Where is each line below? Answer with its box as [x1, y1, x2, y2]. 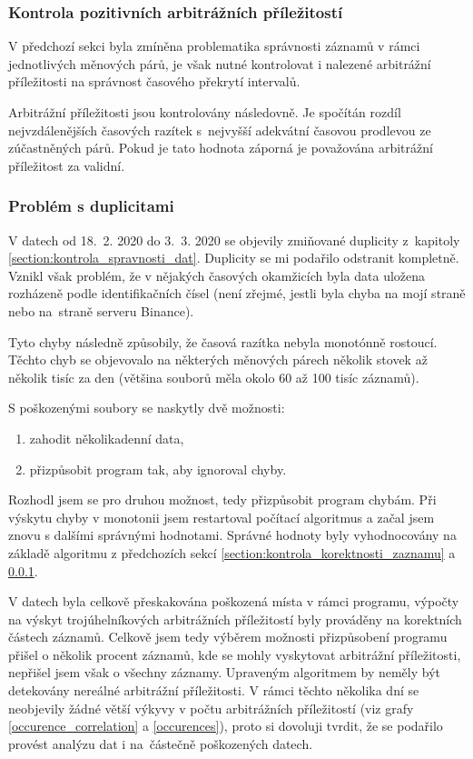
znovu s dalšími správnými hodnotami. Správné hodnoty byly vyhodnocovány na [8, 525, 457, 544]
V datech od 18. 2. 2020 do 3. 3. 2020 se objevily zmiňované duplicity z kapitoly [8, 230, 460, 249]
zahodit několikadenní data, [29, 428, 184, 447]
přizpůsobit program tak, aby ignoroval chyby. [29, 459, 287, 478]
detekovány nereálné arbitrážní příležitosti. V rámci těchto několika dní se [8, 681, 419, 700]
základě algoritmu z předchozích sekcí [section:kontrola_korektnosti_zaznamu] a [8, 543, 456, 562]
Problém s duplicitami [8, 195, 174, 217]
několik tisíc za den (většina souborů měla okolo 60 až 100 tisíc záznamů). [8, 367, 419, 386]
